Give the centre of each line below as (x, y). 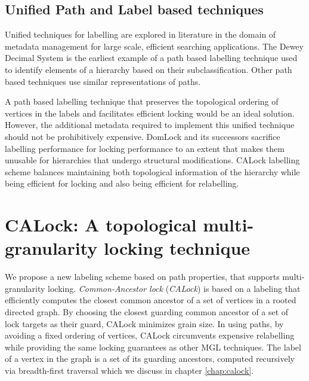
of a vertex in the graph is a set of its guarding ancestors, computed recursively (150, 359)
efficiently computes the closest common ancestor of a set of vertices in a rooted (151, 300)
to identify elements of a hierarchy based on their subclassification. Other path (149, 69)
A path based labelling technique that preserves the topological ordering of (142, 101)
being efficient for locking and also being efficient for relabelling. (122, 183)
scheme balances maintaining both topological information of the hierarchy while (152, 171)
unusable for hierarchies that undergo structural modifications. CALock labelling (152, 160)
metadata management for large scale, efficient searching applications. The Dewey (154, 46)
